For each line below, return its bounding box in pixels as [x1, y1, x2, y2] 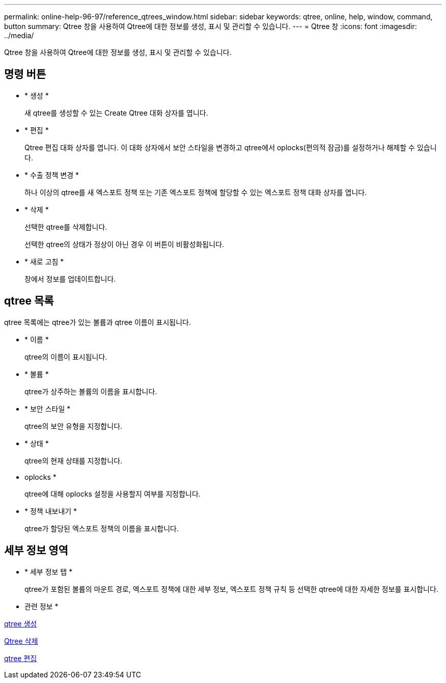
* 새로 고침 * [24, 257, 64, 266]
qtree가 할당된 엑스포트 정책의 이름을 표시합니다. [24, 524, 179, 533]
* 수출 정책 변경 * [24, 170, 79, 179]
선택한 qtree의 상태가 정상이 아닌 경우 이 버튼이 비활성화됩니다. [24, 239, 225, 249]
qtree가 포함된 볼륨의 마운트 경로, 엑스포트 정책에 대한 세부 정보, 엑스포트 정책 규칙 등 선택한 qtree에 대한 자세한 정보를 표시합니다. [24, 584, 438, 593]
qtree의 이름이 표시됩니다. [24, 352, 107, 361]
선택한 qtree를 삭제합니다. [24, 222, 107, 231]
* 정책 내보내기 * [24, 506, 77, 515]
